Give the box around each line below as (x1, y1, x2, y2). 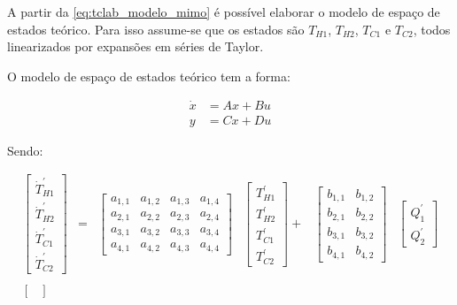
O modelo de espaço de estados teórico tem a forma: (7, 66, 290, 85)
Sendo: (7, 141, 43, 159)
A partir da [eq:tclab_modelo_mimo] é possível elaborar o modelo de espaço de (7, 3, 440, 20)
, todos (413, 19, 451, 38)
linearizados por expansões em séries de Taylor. (7, 37, 264, 56)
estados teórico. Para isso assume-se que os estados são (7, 19, 305, 38)
